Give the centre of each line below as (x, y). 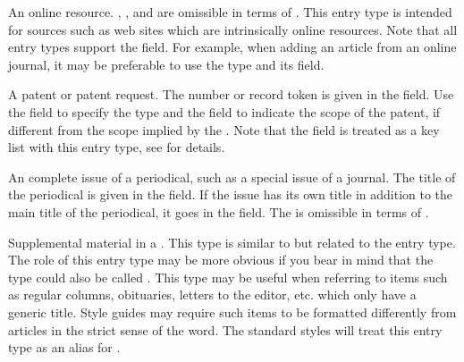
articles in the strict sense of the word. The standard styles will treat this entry (225, 329)
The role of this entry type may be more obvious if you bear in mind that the (221, 260)
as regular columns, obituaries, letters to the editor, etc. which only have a (212, 295)
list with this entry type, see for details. (117, 147)
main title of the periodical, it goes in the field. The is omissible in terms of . (219, 211)
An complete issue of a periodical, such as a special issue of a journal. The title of (232, 177)
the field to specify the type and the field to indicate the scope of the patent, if (224, 111)
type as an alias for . (64, 347)
